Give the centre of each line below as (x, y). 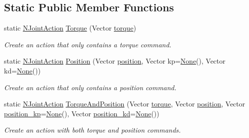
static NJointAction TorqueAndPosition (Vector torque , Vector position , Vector (125, 104)
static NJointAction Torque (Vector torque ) (70, 28)
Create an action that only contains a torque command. (88, 44)
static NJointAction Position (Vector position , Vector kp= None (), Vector (115, 61)
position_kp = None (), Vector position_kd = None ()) (82, 113)
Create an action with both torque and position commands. (93, 130)
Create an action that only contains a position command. (90, 87)
